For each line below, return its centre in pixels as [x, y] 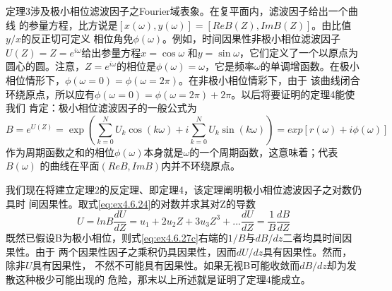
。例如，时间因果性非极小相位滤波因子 [252, 38]
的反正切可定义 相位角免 [77, 38]
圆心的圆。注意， [45, 66]
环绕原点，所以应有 [50, 94]
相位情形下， [35, 79]
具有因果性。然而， [308, 251]
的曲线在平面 [70, 166]
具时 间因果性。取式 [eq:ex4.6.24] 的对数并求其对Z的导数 [131, 203]
